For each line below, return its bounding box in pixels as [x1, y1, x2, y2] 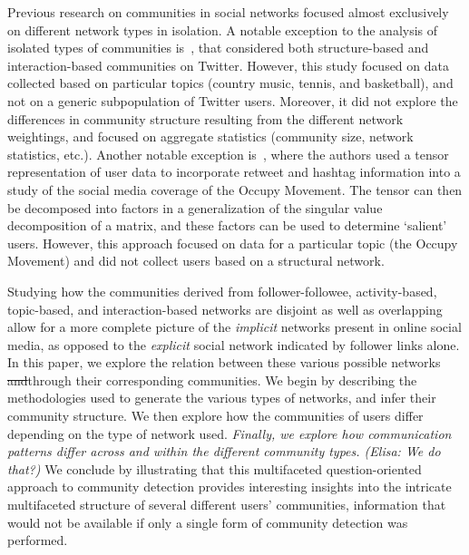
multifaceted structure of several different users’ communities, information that [7, 495, 446, 514]
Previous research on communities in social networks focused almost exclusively [7, 3, 449, 21]
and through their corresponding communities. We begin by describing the [7, 370, 417, 389]
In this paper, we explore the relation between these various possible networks [7, 353, 441, 372]
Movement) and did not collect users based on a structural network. [7, 251, 385, 270]
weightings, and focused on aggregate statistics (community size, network [7, 127, 414, 146]
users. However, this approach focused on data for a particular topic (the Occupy [7, 233, 458, 252]
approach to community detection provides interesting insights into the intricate [7, 477, 452, 496]
